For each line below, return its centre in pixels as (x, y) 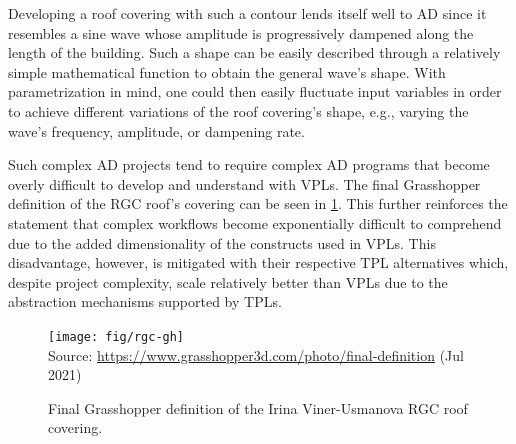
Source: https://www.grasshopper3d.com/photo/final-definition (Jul (256, 354)
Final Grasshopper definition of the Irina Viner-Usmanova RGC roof (258, 407)
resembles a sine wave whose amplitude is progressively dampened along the (241, 32)
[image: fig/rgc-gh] (116, 336)
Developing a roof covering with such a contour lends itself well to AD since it (247, 13)
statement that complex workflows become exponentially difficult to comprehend (255, 222)
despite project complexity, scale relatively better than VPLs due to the (228, 281)
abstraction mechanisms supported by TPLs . (145, 301)
